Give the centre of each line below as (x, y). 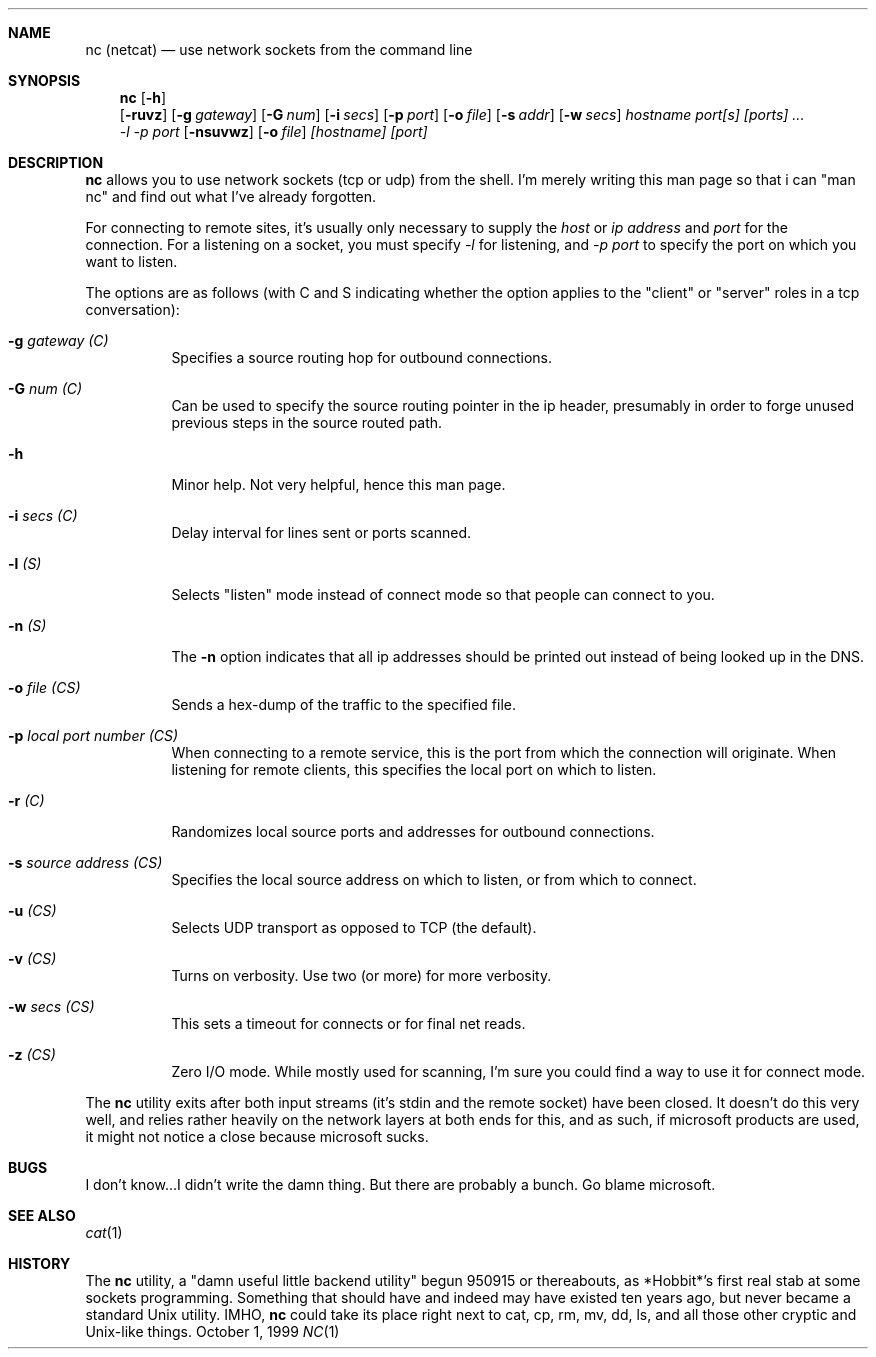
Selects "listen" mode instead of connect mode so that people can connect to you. (443, 594)
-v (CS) (32, 958)
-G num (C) (45, 388)
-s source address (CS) (85, 862)
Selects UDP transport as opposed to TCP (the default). (354, 927)
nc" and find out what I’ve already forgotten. (231, 196)
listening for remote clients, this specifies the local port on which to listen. (414, 769)
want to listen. (131, 261)
